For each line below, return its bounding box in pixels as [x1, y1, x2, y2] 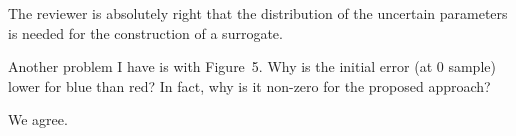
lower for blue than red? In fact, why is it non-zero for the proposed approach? [8, 75, 491, 96]
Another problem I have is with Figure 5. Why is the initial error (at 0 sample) [8, 56, 496, 77]
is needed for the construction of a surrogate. [8, 22, 283, 43]
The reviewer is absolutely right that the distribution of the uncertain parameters [8, 3, 508, 23]
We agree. [8, 109, 68, 130]
